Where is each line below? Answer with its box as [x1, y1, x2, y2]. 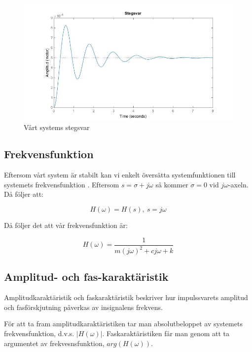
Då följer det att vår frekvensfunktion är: [4, 220, 128, 230]
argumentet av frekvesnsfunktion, [4, 338, 105, 348]
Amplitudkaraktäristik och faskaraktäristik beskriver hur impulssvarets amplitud [4, 292, 248, 303]
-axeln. [228, 179, 249, 189]
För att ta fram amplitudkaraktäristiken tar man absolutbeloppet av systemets [4, 318, 243, 329]
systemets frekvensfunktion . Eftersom [4, 179, 119, 189]
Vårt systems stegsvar [24, 122, 90, 132]
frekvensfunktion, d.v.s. [4, 328, 74, 338]
